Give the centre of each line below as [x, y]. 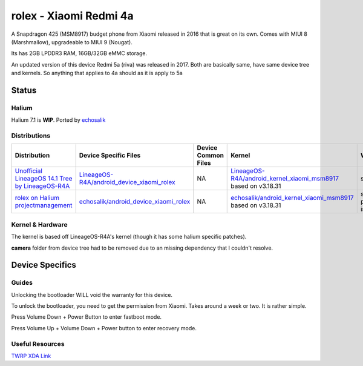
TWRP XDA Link [31, 356]
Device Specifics [44, 265]
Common [210, 156]
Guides [22, 283]
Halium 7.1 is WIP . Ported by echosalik [58, 120]
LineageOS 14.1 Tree [44, 179]
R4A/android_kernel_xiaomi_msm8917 [285, 179]
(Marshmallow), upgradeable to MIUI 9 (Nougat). [72, 42]
